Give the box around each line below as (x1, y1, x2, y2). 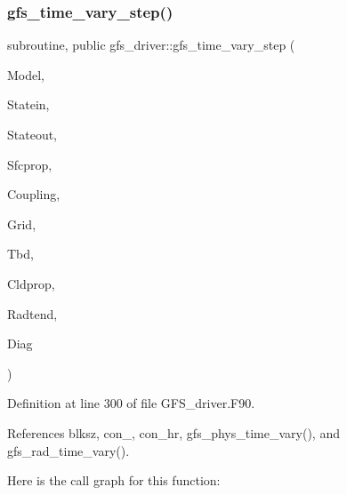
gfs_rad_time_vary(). (7, 441, 130, 459)
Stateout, (7, 125, 58, 143)
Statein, (7, 95, 50, 114)
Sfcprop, (7, 155, 52, 173)
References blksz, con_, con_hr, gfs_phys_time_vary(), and (7, 423, 340, 442)
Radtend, (7, 304, 58, 323)
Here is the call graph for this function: (7, 471, 221, 490)
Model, (7, 65, 45, 84)
